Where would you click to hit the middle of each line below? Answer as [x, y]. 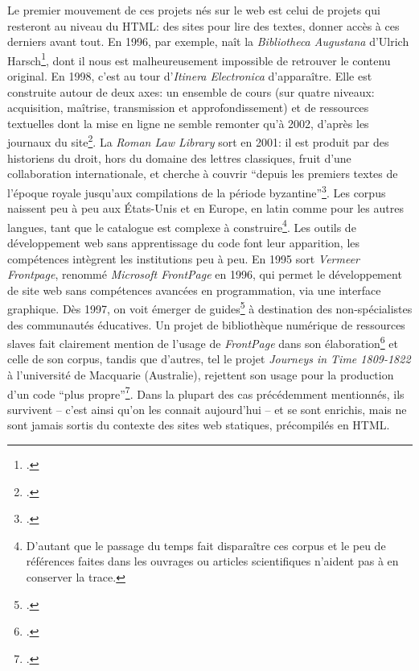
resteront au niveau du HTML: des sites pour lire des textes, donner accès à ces [203, 25]
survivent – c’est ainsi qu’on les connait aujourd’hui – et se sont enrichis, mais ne [207, 409]
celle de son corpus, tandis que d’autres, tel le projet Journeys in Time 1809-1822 [209, 359]
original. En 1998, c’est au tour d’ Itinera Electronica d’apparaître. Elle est [190, 76]
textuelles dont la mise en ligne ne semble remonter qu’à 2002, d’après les [188, 123]
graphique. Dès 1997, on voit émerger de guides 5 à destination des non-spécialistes [210, 307]
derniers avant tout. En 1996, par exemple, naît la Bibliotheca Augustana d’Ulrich [208, 41]
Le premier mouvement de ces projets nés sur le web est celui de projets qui [194, 10]
